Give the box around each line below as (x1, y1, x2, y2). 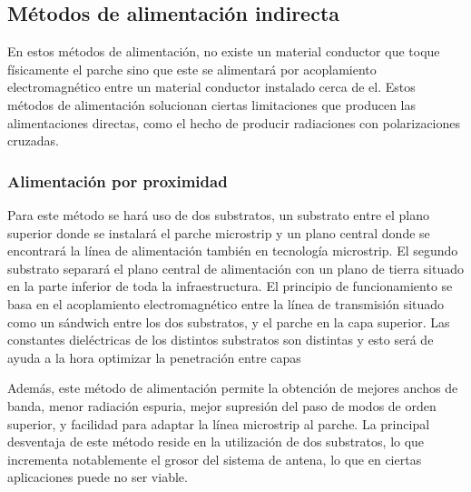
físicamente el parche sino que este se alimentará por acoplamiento (7, 59, 377, 78)
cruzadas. (7, 131, 59, 150)
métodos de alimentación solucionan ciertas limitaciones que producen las (7, 95, 417, 114)
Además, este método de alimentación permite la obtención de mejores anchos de (7, 378, 458, 397)
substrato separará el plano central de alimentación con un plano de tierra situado (7, 258, 465, 277)
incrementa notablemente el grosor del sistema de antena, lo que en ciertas (7, 449, 422, 468)
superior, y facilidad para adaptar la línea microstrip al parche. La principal (7, 414, 430, 433)
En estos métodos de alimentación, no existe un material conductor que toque (7, 42, 440, 61)
